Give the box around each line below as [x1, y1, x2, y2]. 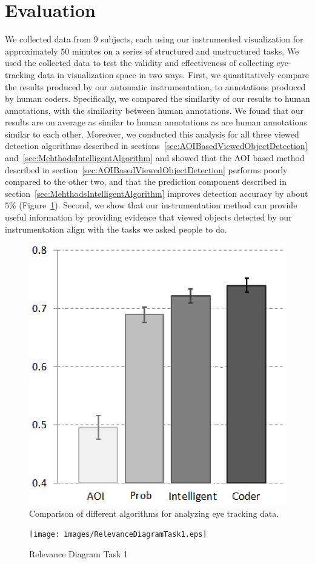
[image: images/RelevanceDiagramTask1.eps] [29, 530, 207, 539]
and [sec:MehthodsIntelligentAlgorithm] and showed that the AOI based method [5, 151, 305, 164]
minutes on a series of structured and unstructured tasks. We [71, 44, 299, 57]
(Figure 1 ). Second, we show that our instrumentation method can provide [19, 199, 297, 211]
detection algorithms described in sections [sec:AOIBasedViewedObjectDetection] [5, 139, 308, 152]
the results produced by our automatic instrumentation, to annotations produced [5, 80, 306, 93]
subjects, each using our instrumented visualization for [101, 33, 303, 45]
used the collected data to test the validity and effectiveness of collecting [5, 56, 274, 69]
